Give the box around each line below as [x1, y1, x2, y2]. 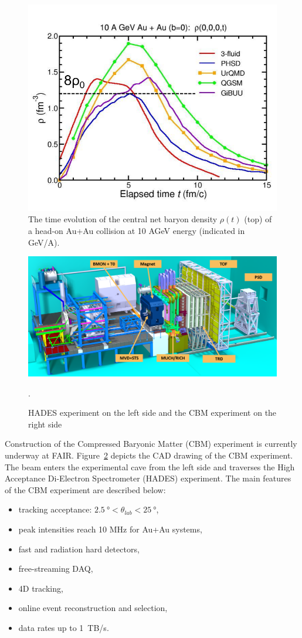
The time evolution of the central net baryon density [28, 213, 218, 225]
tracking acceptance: [18, 503, 92, 515]
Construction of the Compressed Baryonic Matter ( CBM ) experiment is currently [5, 437, 297, 450]
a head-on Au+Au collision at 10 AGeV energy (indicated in [28, 224, 245, 236]
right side [28, 418, 62, 430]
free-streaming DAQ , [18, 562, 93, 575]
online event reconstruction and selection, [18, 602, 168, 614]
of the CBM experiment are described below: [5, 483, 166, 496]
